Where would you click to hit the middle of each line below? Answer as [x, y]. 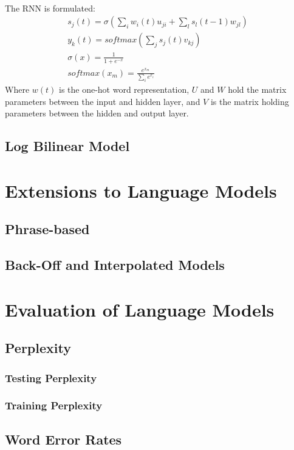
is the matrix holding [250, 101]
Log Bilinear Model [67, 146]
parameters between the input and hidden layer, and [103, 101]
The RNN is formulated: [50, 8]
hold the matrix [257, 89]
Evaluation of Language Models [140, 309]
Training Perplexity [54, 405]
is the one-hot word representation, [124, 89]
